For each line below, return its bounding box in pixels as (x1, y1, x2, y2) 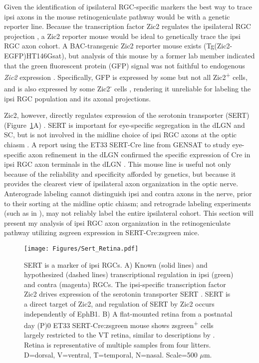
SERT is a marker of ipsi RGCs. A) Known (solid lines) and (24, 259, 208, 270)
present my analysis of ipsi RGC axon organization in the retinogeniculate (4, 217, 231, 228)
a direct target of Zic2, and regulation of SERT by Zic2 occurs (24, 299, 215, 309)
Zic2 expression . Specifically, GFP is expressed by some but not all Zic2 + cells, (4, 70, 248, 82)
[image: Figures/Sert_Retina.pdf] (24, 245, 139, 252)
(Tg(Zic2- (203, 40, 233, 51)
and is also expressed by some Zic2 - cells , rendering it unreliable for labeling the (4, 82, 251, 94)
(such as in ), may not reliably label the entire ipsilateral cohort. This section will (4, 208, 254, 218)
